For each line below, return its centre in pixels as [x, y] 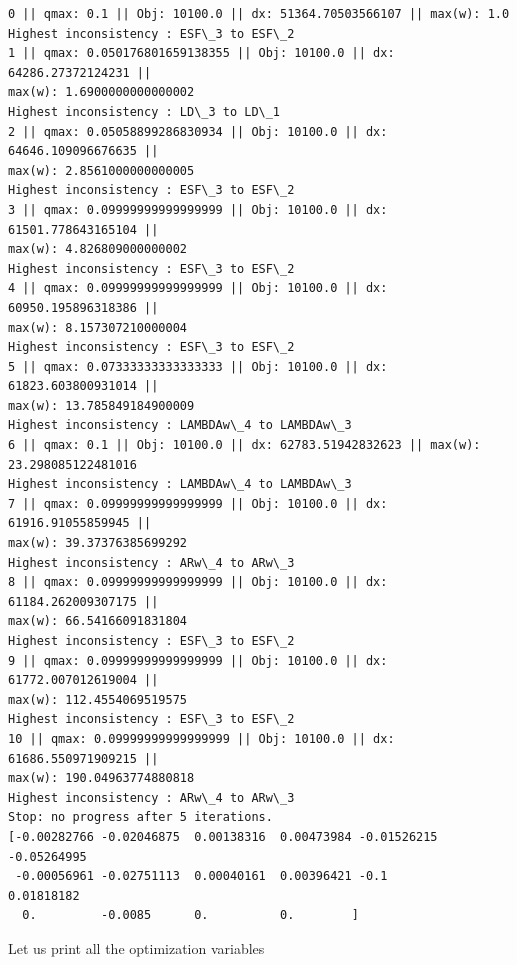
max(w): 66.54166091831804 [97, 621]
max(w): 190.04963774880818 [101, 778]
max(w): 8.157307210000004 [97, 327]
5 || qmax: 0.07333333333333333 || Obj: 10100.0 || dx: [198, 366]
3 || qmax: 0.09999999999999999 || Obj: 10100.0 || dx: [198, 209]
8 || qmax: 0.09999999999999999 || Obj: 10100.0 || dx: [198, 582]
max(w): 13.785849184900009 [101, 405]
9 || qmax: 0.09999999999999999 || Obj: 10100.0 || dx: [198, 660]
